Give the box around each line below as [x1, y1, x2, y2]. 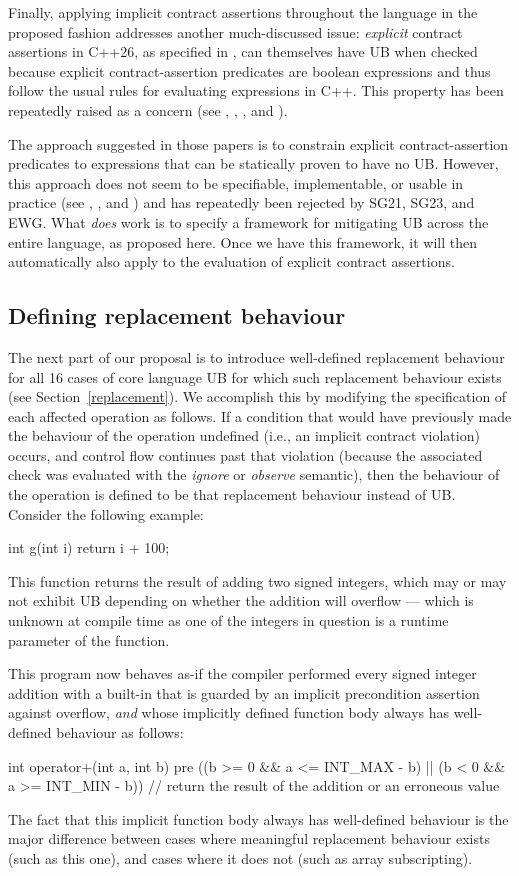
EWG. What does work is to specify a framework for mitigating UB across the [8, 211, 489, 232]
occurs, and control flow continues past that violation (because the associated [8, 444, 483, 465]
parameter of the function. [8, 629, 170, 650]
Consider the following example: [8, 503, 204, 524]
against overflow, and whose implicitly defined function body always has [8, 702, 450, 723]
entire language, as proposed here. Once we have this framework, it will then [8, 231, 478, 252]
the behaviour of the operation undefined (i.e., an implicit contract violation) [8, 425, 480, 446]
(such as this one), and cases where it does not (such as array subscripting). [8, 847, 473, 868]
